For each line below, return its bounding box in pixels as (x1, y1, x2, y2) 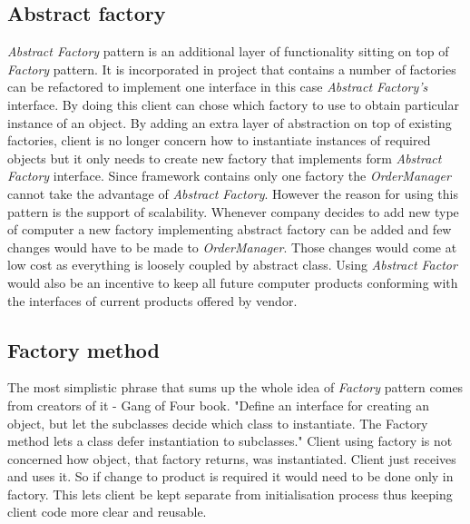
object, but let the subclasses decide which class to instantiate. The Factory (7, 413, 428, 432)
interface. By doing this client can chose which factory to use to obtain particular (7, 94, 459, 114)
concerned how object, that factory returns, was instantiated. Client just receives (7, 449, 456, 468)
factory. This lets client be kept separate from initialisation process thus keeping (7, 484, 453, 503)
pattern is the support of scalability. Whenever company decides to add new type (7, 202, 459, 221)
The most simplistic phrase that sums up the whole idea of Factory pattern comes (7, 378, 464, 397)
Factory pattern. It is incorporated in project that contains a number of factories (7, 59, 456, 78)
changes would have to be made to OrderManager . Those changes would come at (7, 237, 457, 256)
